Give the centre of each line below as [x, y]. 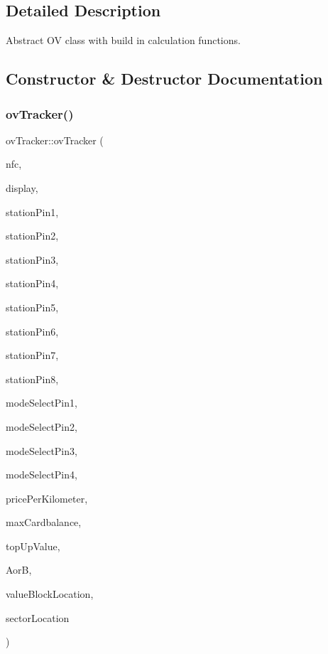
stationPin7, [32, 355]
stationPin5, [32, 307]
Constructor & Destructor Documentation [164, 79]
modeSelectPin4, [42, 475]
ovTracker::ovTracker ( [55, 140]
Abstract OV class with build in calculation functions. [123, 40]
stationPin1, [32, 211]
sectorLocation [38, 617]
